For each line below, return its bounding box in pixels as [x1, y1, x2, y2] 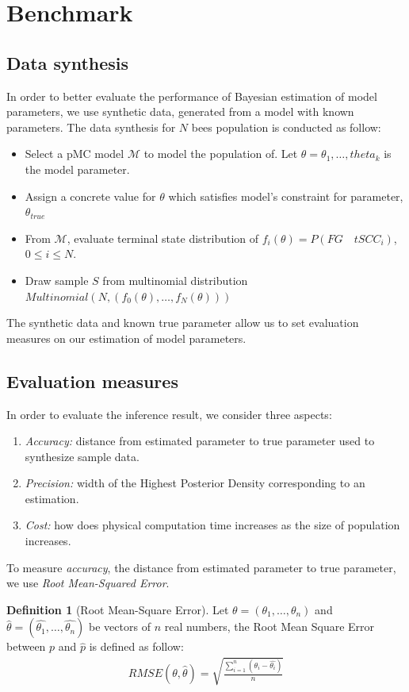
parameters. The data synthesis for [6, 118, 176, 135]
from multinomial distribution [102, 271, 248, 288]
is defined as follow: [89, 638, 184, 655]
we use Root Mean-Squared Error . [6, 575, 170, 591]
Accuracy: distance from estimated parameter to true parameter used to [25, 432, 375, 449]
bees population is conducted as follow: [191, 118, 381, 135]
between [6, 638, 46, 655]
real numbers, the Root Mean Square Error [164, 618, 375, 635]
